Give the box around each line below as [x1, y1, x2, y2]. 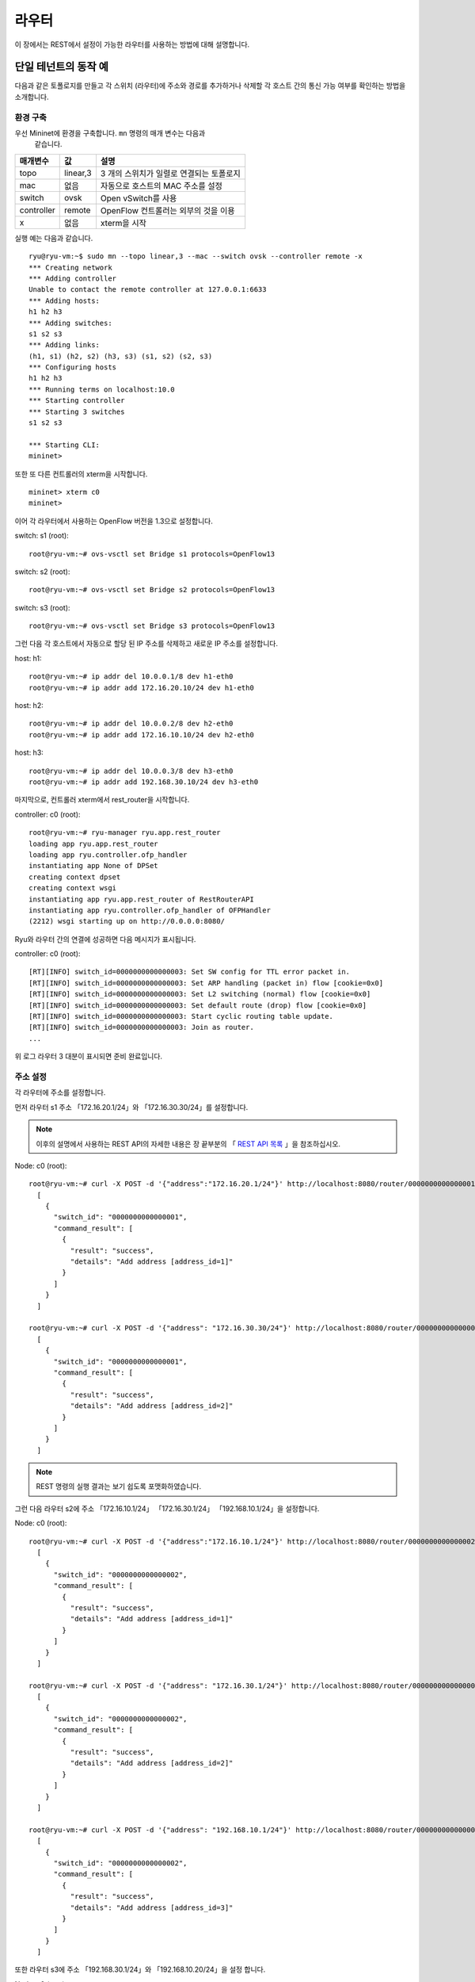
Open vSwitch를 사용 [100, 193, 177, 204]
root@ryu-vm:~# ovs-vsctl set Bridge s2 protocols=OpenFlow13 [28, 585, 275, 595]
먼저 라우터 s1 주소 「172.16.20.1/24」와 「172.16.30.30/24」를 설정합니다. [14, 1102, 249, 1112]
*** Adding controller [28, 274, 117, 283]
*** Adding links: [28, 341, 101, 350]
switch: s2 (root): [14, 567, 70, 576]
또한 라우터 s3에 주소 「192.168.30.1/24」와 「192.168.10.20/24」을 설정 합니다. [14, 1965, 266, 1974]
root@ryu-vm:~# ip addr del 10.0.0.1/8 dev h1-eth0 [28, 672, 234, 681]
